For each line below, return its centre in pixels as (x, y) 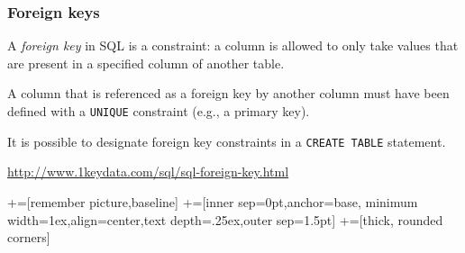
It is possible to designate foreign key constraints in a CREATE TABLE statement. (227, 141)
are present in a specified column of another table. (146, 63)
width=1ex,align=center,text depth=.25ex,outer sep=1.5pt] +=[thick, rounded (225, 219)
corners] (29, 237)
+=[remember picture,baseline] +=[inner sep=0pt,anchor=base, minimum (213, 201)
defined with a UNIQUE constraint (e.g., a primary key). (159, 111)
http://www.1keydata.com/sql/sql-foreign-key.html (148, 172)
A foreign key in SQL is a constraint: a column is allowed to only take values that (233, 45)
